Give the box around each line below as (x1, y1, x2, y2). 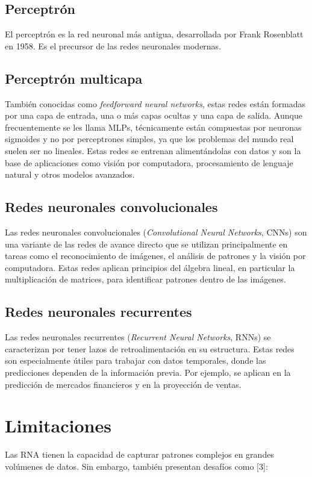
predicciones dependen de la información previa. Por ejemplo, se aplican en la (5, 366, 291, 378)
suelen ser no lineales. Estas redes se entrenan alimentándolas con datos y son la (5, 144, 301, 157)
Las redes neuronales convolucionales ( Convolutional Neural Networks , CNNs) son (5, 225, 307, 238)
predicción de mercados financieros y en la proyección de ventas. (5, 378, 242, 390)
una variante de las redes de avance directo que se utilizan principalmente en (5, 237, 288, 250)
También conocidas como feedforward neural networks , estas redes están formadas (5, 97, 306, 110)
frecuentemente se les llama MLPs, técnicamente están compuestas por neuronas (5, 120, 302, 133)
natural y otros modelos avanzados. (5, 168, 135, 181)
